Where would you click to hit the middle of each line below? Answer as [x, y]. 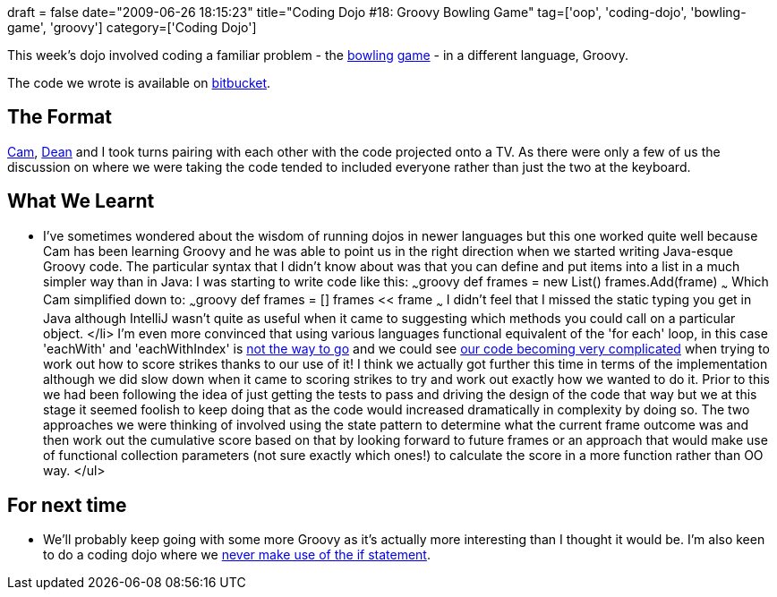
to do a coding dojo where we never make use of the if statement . [237, 555]
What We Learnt [81, 201]
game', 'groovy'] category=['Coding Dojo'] [132, 27]
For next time [67, 505]
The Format [60, 117]
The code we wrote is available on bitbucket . [139, 83]
